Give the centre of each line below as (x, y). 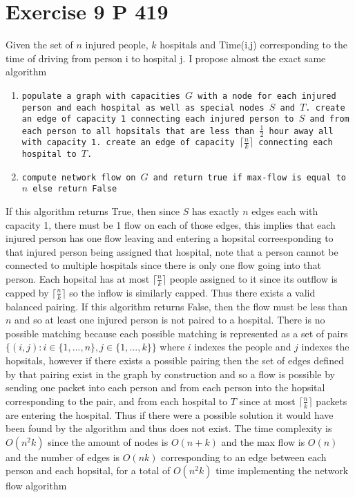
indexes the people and (243, 347)
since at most (267, 401)
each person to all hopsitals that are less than (138, 131)
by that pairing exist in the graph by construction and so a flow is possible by (170, 374)
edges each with (285, 211)
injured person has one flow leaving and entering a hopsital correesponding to (170, 238)
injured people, (117, 45)
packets (332, 401)
